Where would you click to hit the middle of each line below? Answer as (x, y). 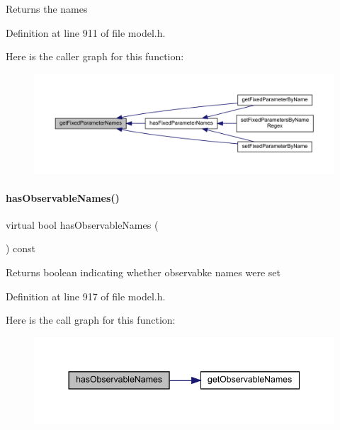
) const (21, 248)
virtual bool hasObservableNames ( (82, 224)
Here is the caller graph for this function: (95, 56)
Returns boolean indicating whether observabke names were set (143, 272)
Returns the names (47, 9)
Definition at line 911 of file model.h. (86, 32)
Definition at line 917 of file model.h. (86, 296)
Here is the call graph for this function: (91, 320)
